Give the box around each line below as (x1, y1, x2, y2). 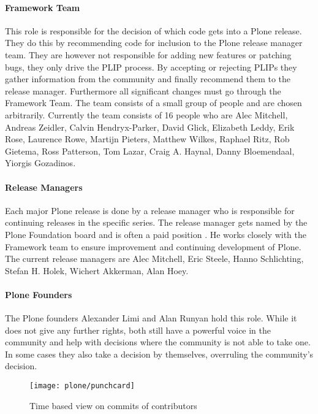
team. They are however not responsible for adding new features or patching (5, 48, 292, 61)
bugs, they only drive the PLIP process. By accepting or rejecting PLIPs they (5, 60, 297, 73)
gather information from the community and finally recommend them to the (5, 72, 291, 85)
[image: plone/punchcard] (29, 381, 135, 391)
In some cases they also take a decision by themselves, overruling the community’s (5, 347, 314, 360)
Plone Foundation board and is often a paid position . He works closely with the (5, 228, 307, 240)
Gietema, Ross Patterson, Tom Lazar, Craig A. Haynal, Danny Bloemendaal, (5, 144, 295, 157)
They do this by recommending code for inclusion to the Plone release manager (5, 36, 303, 49)
